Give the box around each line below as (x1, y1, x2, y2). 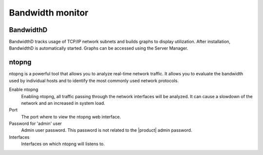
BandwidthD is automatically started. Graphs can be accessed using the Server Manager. (9, 45, 188, 51)
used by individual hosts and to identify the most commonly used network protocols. (9, 78, 179, 84)
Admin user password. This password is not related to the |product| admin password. (21, 127, 192, 133)
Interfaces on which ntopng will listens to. (21, 141, 105, 147)
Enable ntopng (9, 86, 38, 92)
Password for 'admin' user (9, 121, 62, 126)
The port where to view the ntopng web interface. (21, 114, 121, 120)
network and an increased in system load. (21, 100, 106, 106)
